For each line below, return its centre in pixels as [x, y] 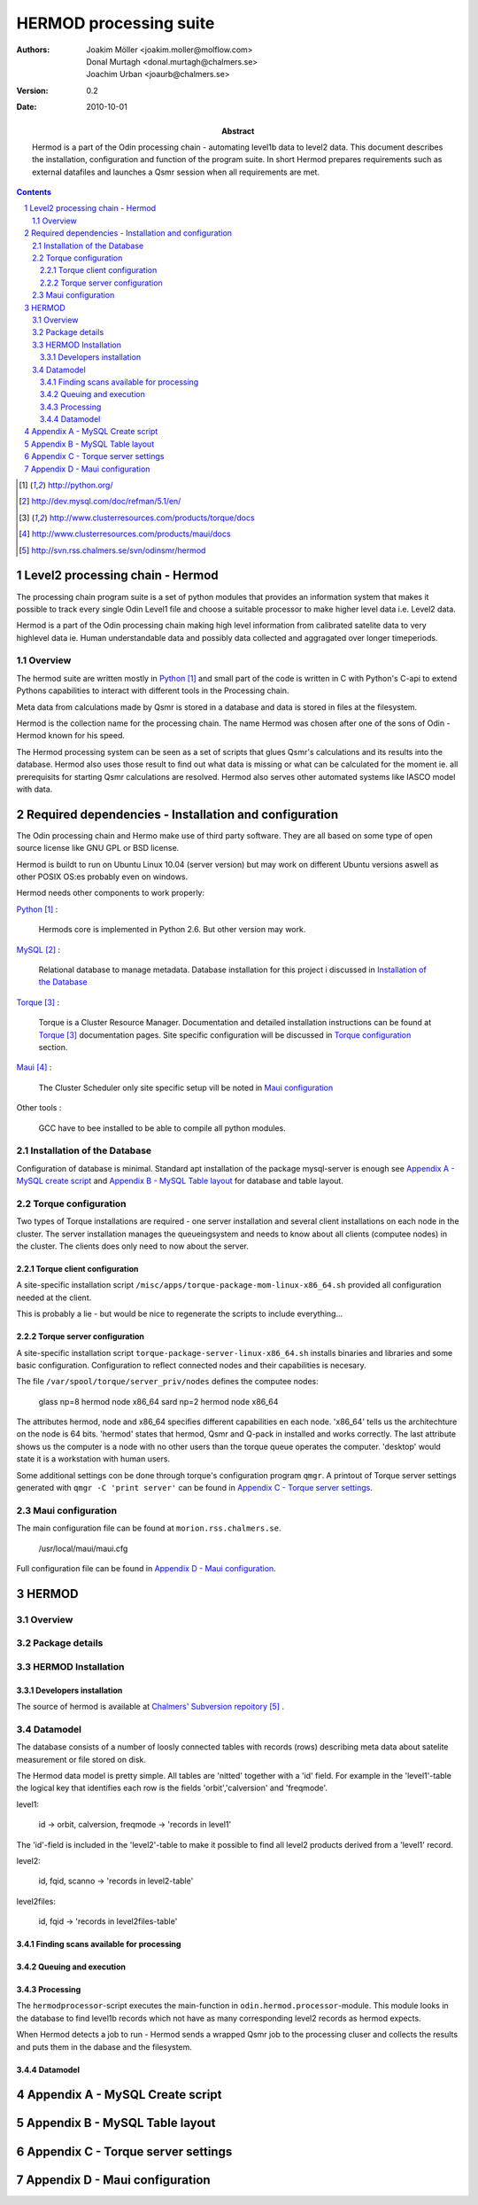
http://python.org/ [80, 485]
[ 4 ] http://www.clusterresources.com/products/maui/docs [125, 534]
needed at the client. [54, 1297]
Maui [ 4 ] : [34, 1067]
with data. [35, 789]
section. [53, 1047]
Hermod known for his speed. [71, 736]
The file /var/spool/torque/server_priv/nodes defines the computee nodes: [167, 1382]
